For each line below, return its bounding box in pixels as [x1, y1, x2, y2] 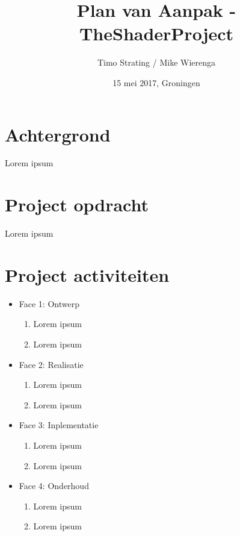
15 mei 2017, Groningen [112, 76, 200, 89]
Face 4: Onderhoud [19, 479, 89, 492]
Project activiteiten [5, 262, 170, 287]
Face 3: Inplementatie [19, 419, 99, 431]
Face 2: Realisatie [19, 358, 84, 370]
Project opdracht [5, 192, 149, 217]
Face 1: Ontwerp [19, 297, 79, 310]
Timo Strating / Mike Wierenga [97, 56, 216, 69]
